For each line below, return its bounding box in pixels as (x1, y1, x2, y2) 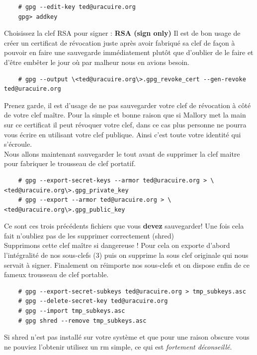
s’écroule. (4, 139, 32, 149)
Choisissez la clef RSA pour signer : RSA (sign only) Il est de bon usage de (4, 28, 241, 38)
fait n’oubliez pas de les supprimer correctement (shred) (4, 230, 174, 240)
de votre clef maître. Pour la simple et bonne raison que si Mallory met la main (4, 110, 246, 120)
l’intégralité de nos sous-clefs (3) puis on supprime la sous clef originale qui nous (4, 250, 249, 260)
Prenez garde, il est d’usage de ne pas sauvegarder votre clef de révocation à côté (4, 100, 251, 110)
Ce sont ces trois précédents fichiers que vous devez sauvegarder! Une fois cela (4, 221, 244, 231)
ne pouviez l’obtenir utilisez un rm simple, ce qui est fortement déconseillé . (4, 341, 232, 352)
